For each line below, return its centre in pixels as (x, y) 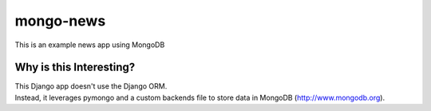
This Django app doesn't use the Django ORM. (91, 86)
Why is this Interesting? (75, 67)
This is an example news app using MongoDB (90, 45)
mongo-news (60, 21)
